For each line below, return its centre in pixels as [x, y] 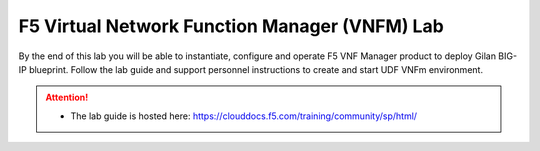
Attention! [67, 97]
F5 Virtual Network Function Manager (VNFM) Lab [231, 26]
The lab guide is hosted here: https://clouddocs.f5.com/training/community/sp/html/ [244, 116]
